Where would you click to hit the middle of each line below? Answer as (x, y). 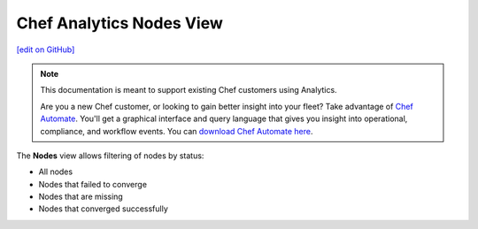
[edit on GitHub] (46, 50)
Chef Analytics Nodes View (119, 23)
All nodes (56, 172)
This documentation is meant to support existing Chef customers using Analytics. (189, 90)
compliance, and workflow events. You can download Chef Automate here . (177, 131)
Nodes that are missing (81, 197)
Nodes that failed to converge (93, 184)
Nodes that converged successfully (103, 209)
